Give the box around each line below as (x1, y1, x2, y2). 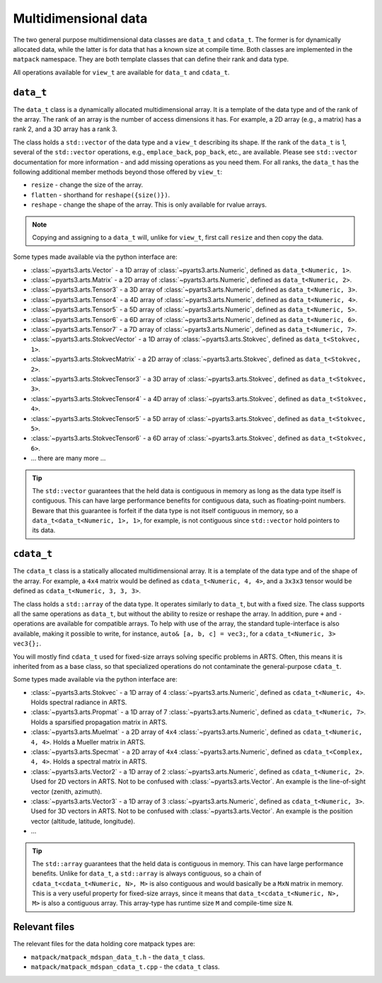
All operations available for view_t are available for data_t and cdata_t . (13, 68, 230, 76)
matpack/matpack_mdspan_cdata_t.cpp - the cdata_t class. (30, 962, 220, 971)
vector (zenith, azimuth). (30, 787, 103, 795)
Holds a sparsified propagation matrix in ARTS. (30, 718, 168, 726)
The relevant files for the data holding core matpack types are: (13, 940, 196, 948)
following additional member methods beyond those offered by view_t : (13, 167, 223, 176)
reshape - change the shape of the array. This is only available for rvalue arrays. (30, 200, 267, 209)
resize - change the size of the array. (30, 180, 144, 189)
